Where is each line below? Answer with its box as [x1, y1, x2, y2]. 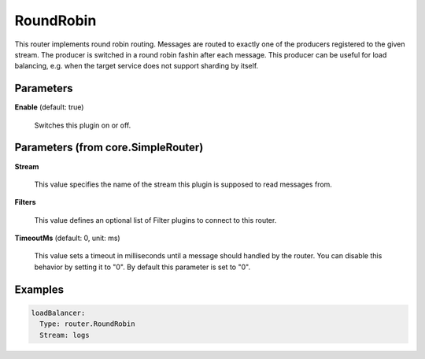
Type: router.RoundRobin [39, 320, 135, 328]
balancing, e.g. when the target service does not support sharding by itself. [14, 61, 259, 71]
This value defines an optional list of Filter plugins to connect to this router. [34, 215, 277, 224]
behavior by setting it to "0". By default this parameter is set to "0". [34, 262, 251, 272]
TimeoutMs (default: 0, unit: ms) [14, 233, 121, 243]
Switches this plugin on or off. [34, 120, 131, 130]
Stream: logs [39, 331, 90, 339]
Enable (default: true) [14, 102, 84, 112]
